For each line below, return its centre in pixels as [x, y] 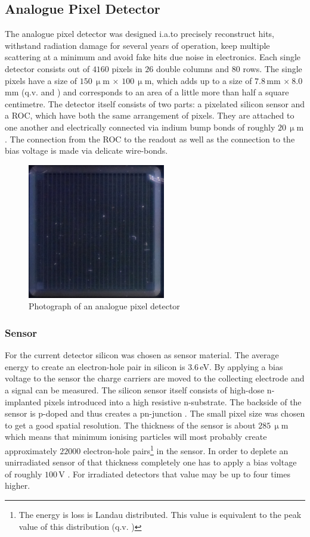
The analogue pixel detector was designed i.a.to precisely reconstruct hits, [140, 34]
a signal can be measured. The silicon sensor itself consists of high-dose [135, 390]
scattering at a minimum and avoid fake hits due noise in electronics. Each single [153, 57]
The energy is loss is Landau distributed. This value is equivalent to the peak [160, 515]
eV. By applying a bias [241, 366]
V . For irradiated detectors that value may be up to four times [174, 474]
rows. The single [272, 68]
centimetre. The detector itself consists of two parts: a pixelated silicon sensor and [155, 103]
